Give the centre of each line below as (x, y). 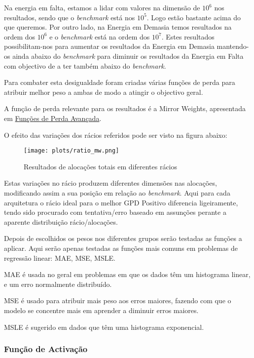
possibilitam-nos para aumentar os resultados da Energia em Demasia (109, 46)
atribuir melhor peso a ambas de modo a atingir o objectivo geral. (104, 92)
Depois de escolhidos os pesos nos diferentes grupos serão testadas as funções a (123, 238)
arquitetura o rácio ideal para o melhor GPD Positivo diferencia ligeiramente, (121, 202)
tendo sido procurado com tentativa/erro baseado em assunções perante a (115, 212)
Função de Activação (46, 349)
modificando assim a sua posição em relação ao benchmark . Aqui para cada (117, 192)
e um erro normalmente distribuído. (58, 284)
